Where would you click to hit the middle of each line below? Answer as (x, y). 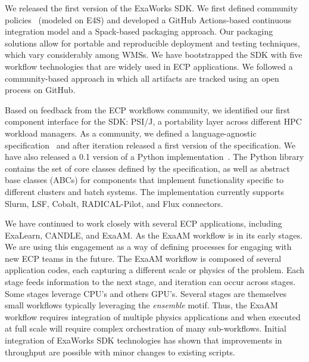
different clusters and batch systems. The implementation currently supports (144, 191)
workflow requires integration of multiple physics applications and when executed (153, 316)
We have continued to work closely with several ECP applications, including (143, 223)
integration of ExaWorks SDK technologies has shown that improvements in (143, 340)
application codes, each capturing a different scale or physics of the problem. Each (155, 270)
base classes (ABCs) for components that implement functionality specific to (144, 180)
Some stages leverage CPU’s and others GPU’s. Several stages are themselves (146, 293)
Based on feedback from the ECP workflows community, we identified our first (148, 109)
